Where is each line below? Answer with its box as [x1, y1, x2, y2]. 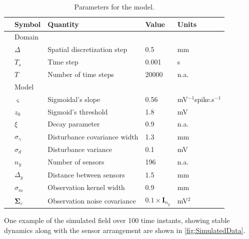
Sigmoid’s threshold [47, 106, 108, 116]
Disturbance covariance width [47, 131, 138, 141]
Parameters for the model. [74, 1, 154, 11]
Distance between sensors [47, 169, 125, 179]
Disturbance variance [47, 143, 112, 154]
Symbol [14, 18, 41, 29]
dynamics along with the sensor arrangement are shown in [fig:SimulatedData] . [4, 224, 245, 235]
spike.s [194, 93, 214, 104]
